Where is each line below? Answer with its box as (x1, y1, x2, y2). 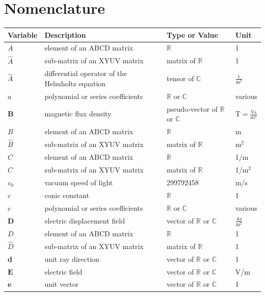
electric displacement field (44, 215, 125, 226)
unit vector (44, 279, 79, 289)
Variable (8, 29, 38, 40)
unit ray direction (44, 253, 99, 264)
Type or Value (167, 29, 218, 40)
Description (44, 29, 86, 40)
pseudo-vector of (167, 103, 218, 114)
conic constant (44, 189, 89, 200)
